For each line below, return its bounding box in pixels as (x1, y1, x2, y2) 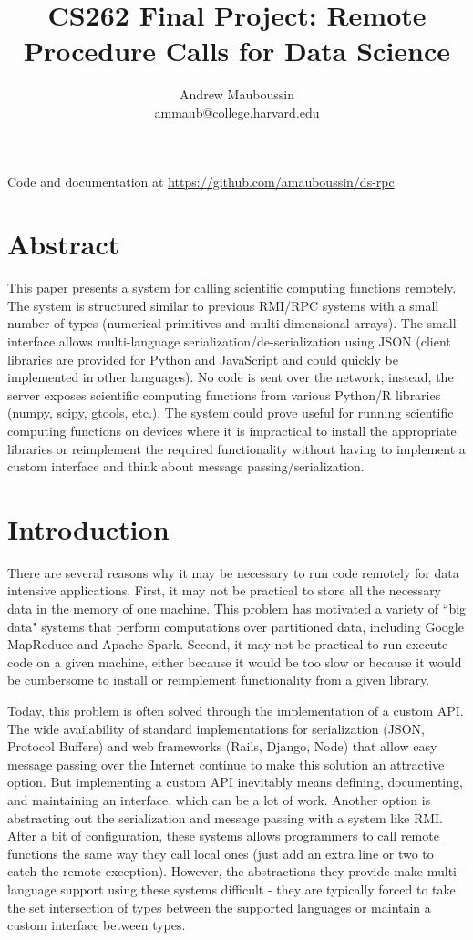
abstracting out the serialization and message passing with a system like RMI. (7, 808, 444, 827)
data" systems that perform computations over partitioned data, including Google (7, 616, 464, 635)
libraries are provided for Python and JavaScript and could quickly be (7, 349, 398, 368)
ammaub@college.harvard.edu (154, 102, 320, 121)
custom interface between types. (7, 915, 186, 935)
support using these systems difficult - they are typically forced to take (60, 879, 456, 898)
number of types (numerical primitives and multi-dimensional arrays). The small (7, 314, 457, 333)
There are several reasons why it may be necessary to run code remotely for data (7, 563, 459, 582)
